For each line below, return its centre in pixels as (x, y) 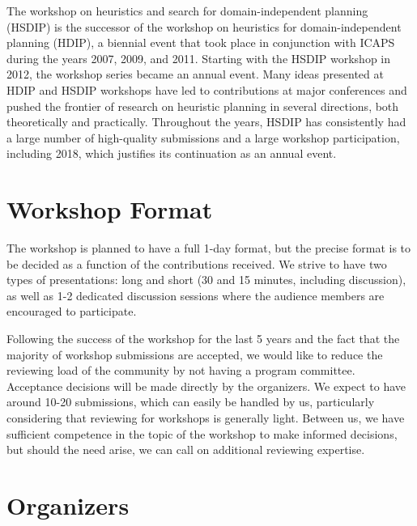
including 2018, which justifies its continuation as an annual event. (172, 153)
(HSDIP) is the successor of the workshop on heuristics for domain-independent (204, 26)
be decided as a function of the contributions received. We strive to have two (197, 263)
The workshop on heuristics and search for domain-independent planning (187, 11)
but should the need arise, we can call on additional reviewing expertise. (186, 450)
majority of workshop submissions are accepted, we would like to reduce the (195, 354)
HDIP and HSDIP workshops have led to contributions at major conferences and (207, 89)
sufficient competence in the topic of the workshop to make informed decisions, (202, 433)
